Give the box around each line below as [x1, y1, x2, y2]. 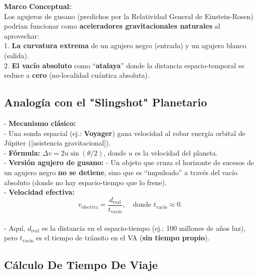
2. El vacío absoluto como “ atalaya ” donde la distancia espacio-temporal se [4, 60, 244, 70]
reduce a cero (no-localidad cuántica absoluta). [4, 70, 150, 80]
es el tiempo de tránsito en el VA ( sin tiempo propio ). [36, 232, 210, 243]
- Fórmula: [4, 147, 40, 158]
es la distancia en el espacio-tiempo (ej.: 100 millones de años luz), [42, 222, 245, 233]
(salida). [4, 50, 29, 60]
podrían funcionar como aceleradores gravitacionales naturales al [4, 21, 220, 31]
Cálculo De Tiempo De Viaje [4, 257, 158, 272]
